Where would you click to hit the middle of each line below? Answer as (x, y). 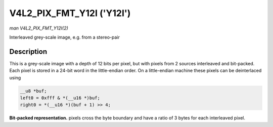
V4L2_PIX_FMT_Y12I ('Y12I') (70, 13)
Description (28, 51)
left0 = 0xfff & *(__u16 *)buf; (60, 98)
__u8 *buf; (33, 91)
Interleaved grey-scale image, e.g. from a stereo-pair (64, 37)
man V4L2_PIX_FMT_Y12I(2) (39, 28)
